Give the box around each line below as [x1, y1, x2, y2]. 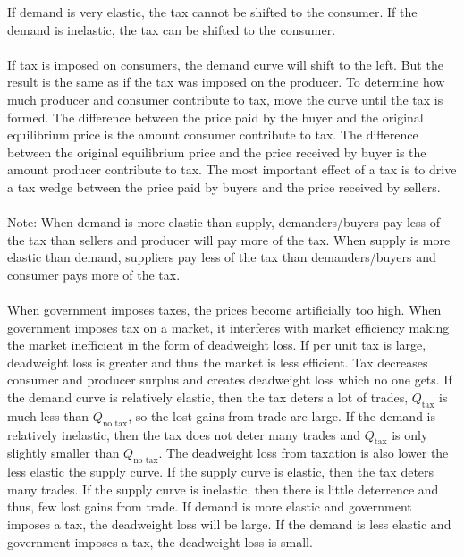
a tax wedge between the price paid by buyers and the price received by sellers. [7, 177, 441, 196]
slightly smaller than [7, 443, 120, 462]
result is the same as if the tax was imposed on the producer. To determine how [7, 72, 445, 91]
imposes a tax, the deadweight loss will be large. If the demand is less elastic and [7, 515, 451, 534]
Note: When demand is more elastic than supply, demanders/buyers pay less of [7, 213, 441, 232]
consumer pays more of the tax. [7, 265, 181, 283]
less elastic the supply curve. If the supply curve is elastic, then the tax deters [7, 462, 434, 481]
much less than [7, 406, 89, 425]
